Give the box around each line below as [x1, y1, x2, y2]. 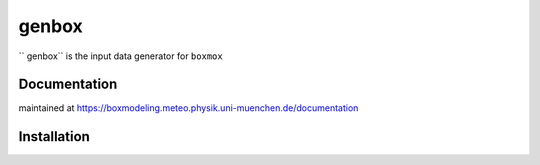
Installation [18, 128, 90, 145]
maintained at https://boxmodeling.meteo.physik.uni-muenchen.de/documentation [18, 102, 359, 114]
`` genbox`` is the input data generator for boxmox [18, 50, 224, 62]
